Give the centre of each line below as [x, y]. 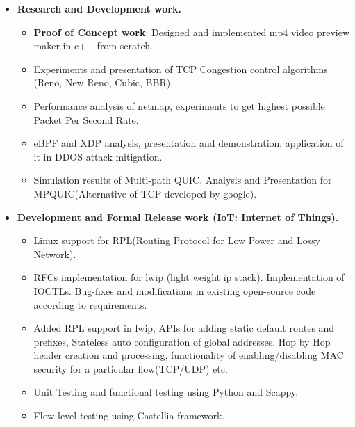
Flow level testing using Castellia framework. [129, 416]
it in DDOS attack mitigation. [98, 156]
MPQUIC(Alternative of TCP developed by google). [145, 193]
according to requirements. [90, 304]
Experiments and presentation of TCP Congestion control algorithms [181, 69]
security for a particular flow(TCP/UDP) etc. [131, 368]
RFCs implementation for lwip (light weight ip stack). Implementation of [189, 277]
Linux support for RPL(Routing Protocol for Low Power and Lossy [177, 240]
